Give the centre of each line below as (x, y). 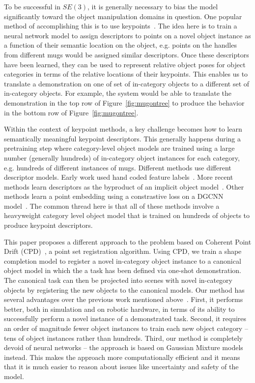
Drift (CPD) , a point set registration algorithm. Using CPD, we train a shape (123, 251)
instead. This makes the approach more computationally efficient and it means (122, 357)
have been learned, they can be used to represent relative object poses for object (125, 64)
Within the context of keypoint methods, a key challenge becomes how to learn (123, 129)
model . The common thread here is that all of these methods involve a (112, 205)
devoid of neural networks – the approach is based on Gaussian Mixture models (124, 347)
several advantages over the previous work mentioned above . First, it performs (124, 299)
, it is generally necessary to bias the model (153, 6)
